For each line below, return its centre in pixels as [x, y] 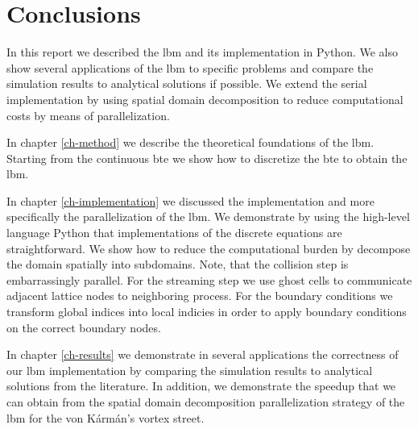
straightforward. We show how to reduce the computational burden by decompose [209, 248]
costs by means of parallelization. [88, 115]
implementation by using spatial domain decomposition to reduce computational [205, 99]
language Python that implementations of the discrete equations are [174, 233]
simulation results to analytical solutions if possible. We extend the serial [187, 83]
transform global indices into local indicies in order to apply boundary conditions [207, 312]
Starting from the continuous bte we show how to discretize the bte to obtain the [207, 158]
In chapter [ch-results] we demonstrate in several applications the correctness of [203, 354]
